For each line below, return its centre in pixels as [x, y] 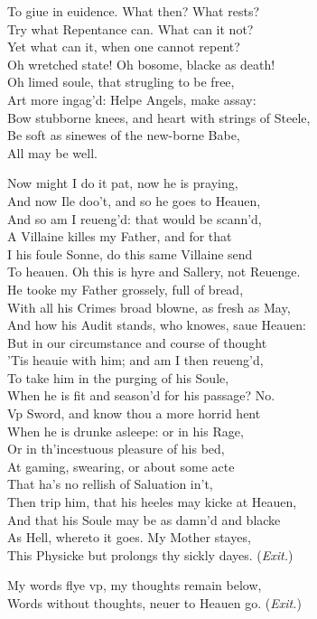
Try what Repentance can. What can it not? [131, 28]
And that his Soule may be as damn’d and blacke [144, 519]
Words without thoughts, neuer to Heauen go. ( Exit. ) [154, 603]
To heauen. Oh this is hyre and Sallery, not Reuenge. [154, 272]
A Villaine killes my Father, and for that [120, 236]
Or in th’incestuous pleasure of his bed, [116, 449]
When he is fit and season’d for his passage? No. [141, 395]
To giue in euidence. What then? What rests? [134, 11]
